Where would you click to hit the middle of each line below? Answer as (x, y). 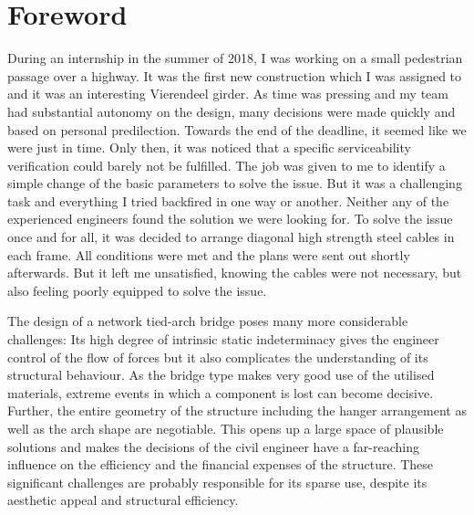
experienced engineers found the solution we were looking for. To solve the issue (230, 219)
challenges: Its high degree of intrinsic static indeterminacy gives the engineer (223, 339)
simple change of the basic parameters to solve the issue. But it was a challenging (235, 183)
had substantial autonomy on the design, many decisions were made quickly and (232, 111)
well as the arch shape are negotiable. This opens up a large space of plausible (226, 428)
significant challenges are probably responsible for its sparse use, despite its (217, 482)
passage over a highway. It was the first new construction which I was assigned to (235, 75)
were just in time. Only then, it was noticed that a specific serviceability (209, 147)
